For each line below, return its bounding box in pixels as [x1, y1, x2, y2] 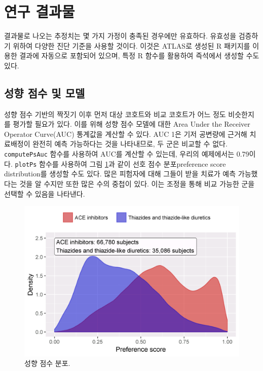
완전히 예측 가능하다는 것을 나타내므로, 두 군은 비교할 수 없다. [32, 138, 228, 149]
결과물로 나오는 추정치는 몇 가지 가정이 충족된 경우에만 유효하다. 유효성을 [4, 30, 237, 41]
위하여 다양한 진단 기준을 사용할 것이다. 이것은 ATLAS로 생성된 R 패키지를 [13, 40, 250, 51]
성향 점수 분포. [24, 358, 70, 368]
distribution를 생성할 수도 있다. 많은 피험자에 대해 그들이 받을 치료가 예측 [4, 168, 236, 179]
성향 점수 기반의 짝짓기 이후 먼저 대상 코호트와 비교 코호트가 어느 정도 [4, 108, 226, 119]
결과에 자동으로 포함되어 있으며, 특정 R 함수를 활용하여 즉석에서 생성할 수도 [19, 50, 259, 61]
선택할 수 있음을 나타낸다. [4, 188, 85, 199]
